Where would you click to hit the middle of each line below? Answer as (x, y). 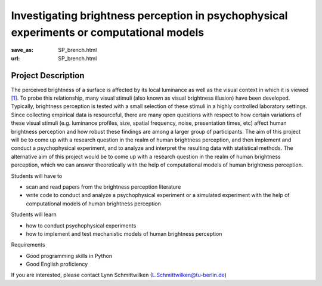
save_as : (22, 50)
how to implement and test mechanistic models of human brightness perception (124, 233)
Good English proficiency (57, 264)
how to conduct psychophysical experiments (81, 225)
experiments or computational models (108, 32)
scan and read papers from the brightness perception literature (103, 187)
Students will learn (34, 214)
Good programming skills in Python (69, 256)
